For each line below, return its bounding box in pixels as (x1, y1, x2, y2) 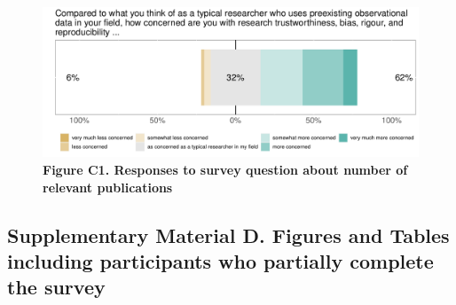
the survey (7, 273, 106, 301)
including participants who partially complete (7, 246, 434, 274)
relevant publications (43, 177, 173, 196)
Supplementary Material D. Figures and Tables (7, 221, 450, 248)
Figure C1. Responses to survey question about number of (43, 160, 408, 178)
